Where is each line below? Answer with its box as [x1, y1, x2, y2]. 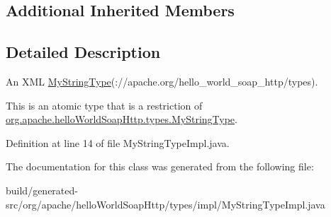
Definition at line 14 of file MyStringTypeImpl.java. [6, 135, 230, 150]
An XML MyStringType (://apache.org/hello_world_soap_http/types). [6, 74, 318, 88]
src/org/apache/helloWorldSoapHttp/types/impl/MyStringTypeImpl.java [6, 197, 325, 211]
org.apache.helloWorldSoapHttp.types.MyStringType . [6, 112, 237, 127]
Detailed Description [6, 41, 161, 63]
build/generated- [6, 182, 78, 197]
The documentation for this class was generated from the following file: [6, 159, 314, 174]
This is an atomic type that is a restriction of [6, 98, 203, 112]
